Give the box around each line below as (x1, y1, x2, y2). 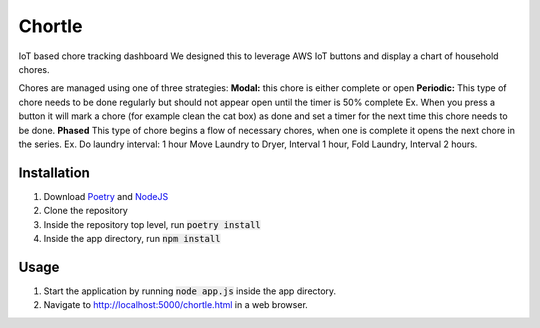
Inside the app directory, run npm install (43, 232, 221, 244)
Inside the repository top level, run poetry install (43, 218, 262, 230)
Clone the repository (43, 205, 129, 217)
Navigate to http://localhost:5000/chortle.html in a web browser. (43, 299, 309, 311)
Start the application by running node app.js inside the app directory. (43, 285, 337, 297)
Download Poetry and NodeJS (43, 190, 169, 202)
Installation (18, 164, 90, 181)
